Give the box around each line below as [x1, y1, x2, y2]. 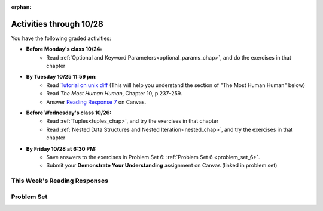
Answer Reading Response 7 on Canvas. [46, 98, 147, 105]
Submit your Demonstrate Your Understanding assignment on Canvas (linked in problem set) [46, 162, 278, 169]
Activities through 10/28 [11, 18, 104, 29]
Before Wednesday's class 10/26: [26, 109, 112, 116]
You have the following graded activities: [11, 35, 111, 42]
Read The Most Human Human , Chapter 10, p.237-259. [46, 90, 182, 97]
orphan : [11, 4, 32, 10]
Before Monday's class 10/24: [26, 45, 102, 53]
